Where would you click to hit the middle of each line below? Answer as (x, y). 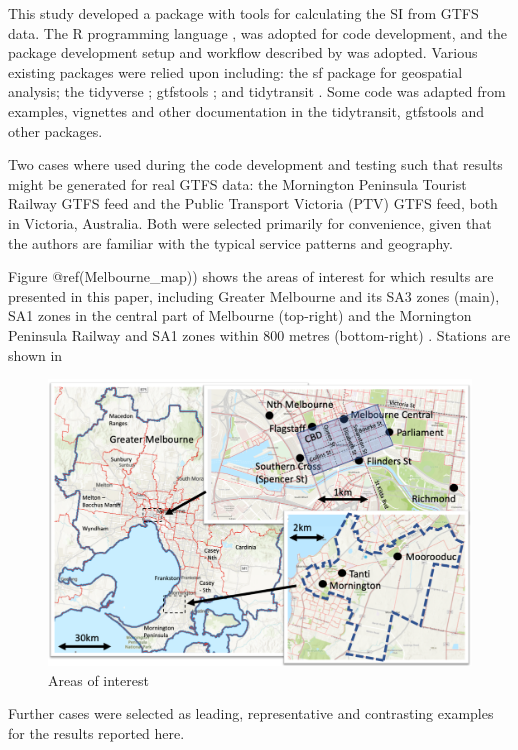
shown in (35, 354)
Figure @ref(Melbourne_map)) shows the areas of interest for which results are (251, 276)
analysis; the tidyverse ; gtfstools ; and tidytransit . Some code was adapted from (257, 91)
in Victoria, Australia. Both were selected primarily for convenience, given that (250, 222)
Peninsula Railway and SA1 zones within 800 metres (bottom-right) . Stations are (259, 334)
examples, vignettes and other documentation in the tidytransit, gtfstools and (246, 110)
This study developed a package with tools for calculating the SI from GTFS (243, 13)
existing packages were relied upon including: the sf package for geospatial (235, 71)
